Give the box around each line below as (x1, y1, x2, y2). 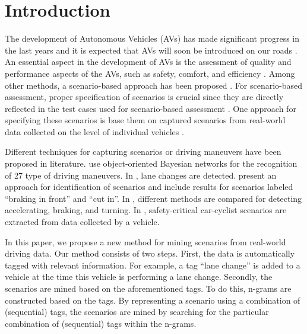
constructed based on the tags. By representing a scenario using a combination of (5, 294, 300, 306)
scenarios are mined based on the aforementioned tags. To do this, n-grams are (5, 282, 292, 294)
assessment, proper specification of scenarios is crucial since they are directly (5, 90, 284, 103)
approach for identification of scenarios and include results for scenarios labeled (5, 180, 293, 193)
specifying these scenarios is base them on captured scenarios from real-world (5, 114, 286, 126)
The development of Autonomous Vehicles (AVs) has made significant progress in (5, 32, 300, 45)
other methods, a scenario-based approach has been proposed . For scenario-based (5, 79, 303, 91)
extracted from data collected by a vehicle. (5, 216, 160, 228)
